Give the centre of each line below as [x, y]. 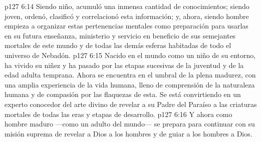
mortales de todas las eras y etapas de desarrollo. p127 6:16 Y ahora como [118, 114]
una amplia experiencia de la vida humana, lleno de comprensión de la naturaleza [130, 84]
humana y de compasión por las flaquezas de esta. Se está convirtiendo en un [123, 94]
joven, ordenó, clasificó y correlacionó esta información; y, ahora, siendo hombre [127, 16]
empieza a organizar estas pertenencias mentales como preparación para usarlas [126, 26]
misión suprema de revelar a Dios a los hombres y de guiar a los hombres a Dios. [128, 133]
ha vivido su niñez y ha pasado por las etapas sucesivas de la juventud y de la [124, 65]
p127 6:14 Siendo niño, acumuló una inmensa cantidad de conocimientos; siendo [127, 6]
